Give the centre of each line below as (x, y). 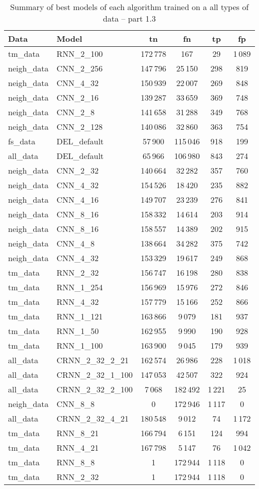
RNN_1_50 (78, 331)
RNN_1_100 (80, 345)
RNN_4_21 (78, 447)
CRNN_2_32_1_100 (95, 375)
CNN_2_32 (78, 170)
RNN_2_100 (80, 54)
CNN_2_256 (80, 68)
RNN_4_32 (78, 302)
